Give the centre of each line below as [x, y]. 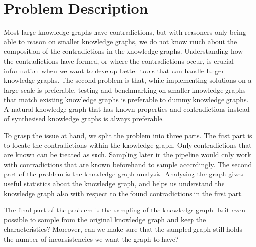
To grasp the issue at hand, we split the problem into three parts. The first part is [128, 135]
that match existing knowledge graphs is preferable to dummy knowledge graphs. [126, 99]
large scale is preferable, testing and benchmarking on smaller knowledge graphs [125, 89]
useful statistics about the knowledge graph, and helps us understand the [114, 184]
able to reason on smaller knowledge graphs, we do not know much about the [121, 41]
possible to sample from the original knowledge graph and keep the [105, 219]
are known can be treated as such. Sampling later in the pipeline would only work [128, 155]
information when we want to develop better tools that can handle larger [114, 70]
